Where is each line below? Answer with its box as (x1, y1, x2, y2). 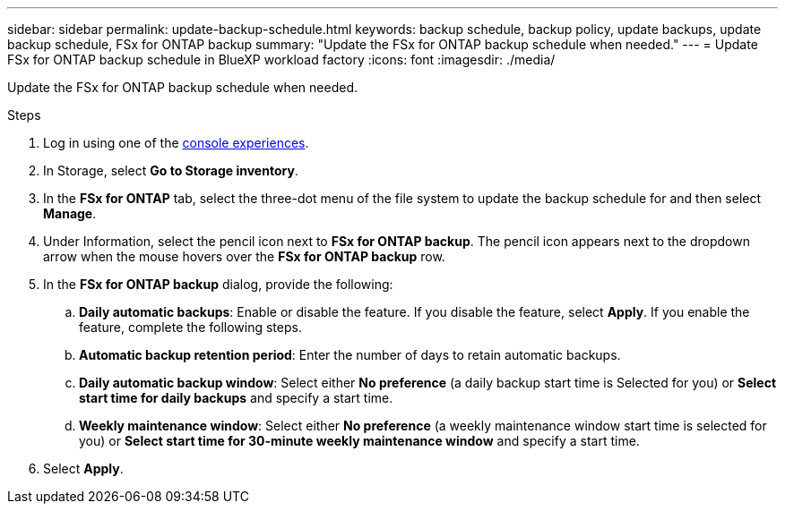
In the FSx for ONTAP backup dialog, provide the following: (43, 277, 393, 292)
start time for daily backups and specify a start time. (79, 390, 393, 405)
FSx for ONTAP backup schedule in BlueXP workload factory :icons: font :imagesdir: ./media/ (7, 52, 556, 67)
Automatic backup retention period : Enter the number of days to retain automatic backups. (79, 347, 621, 362)
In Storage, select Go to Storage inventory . (43, 163, 298, 178)
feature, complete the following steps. (79, 319, 302, 335)
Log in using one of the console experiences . (43, 135, 309, 150)
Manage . (43, 206, 97, 221)
